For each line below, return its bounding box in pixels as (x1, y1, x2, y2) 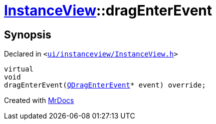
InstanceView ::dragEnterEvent (4, 2, 213, 19)
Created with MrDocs (4, 96, 74, 105)
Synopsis (4, 28, 51, 41)
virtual (4, 65, 34, 73)
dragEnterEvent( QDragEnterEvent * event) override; (4, 81, 206, 89)
